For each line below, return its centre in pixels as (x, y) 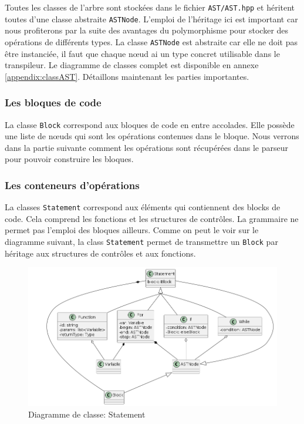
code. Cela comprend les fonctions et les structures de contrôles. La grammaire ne (152, 218)
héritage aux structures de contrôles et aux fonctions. (100, 253)
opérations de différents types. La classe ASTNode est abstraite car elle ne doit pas (151, 41)
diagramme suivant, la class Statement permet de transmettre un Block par (141, 242)
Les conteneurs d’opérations (72, 185)
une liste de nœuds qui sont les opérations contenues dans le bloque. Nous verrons (152, 136)
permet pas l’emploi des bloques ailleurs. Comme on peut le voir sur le (132, 230)
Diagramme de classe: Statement (87, 414)
